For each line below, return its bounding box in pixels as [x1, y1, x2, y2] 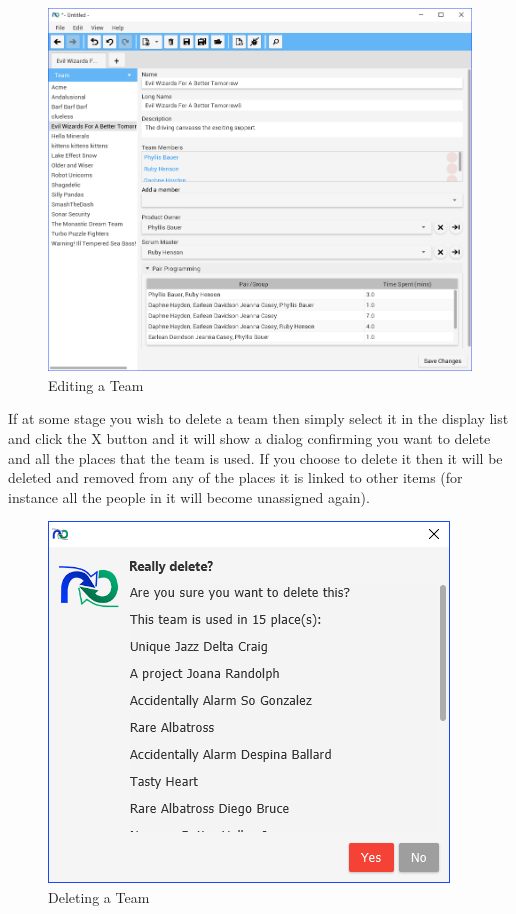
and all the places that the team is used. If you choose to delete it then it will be [8, 447, 503, 468]
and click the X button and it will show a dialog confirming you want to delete [8, 427, 491, 448]
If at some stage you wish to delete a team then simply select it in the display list [8, 408, 509, 429]
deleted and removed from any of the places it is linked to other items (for [8, 467, 463, 488]
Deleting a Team [48, 886, 150, 907]
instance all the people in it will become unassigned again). [8, 486, 370, 507]
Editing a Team [48, 374, 144, 395]
